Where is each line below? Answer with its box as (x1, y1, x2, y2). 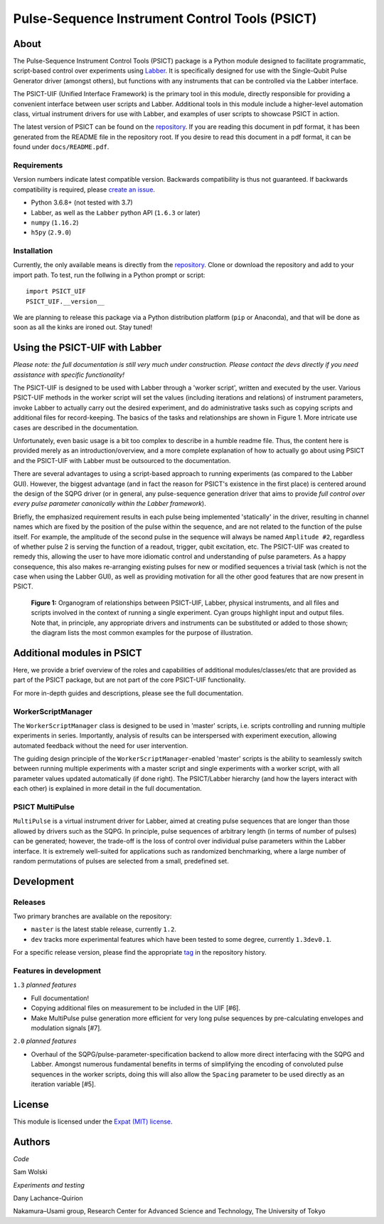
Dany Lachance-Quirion (13, 1193, 83, 1202)
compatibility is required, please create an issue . (13, 185, 156, 194)
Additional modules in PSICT (13, 647, 142, 659)
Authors (13, 1136, 50, 1148)
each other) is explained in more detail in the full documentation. (13, 784, 202, 793)
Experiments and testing (13, 1181, 85, 1189)
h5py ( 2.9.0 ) (31, 228, 72, 237)
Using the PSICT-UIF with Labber (13, 342, 162, 354)
